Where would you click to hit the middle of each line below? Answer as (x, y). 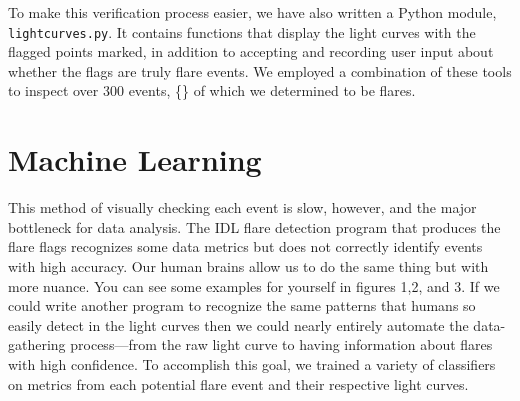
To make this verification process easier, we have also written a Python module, (252, 12)
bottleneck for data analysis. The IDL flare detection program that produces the (254, 226)
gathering (37, 344)
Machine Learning (135, 159)
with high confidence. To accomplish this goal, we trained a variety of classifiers (252, 363)
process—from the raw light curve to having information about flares (281, 344)
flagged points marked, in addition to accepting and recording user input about (251, 51)
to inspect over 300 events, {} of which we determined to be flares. (212, 90)
